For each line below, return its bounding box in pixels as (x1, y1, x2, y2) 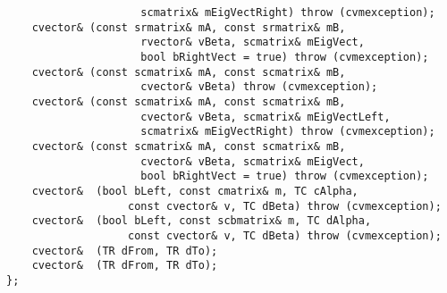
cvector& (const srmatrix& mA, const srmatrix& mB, (31, 21, 346, 34)
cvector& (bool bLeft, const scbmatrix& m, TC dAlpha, (31, 214, 372, 228)
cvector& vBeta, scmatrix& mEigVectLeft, (140, 110, 391, 123)
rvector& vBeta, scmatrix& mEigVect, (140, 36, 365, 49)
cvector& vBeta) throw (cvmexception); (140, 80, 378, 94)
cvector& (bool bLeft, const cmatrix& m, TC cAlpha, (31, 184, 358, 197)
